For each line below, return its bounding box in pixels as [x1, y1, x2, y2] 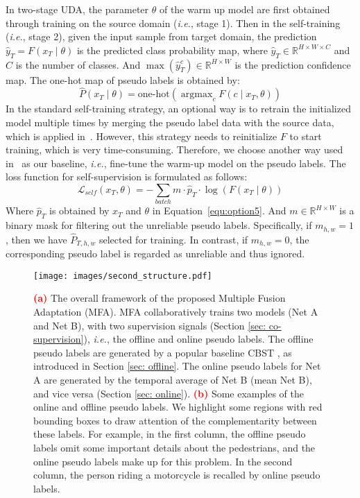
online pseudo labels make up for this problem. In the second [33, 454, 293, 468]
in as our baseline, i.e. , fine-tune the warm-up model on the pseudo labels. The [6, 155, 346, 170]
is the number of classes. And [15, 57, 141, 71]
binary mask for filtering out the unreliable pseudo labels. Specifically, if [6, 218, 312, 232]
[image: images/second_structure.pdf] [33, 271, 212, 281]
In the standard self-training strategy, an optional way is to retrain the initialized [6, 101, 351, 116]
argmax [180, 89, 213, 100]
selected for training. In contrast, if [98, 232, 248, 246]
